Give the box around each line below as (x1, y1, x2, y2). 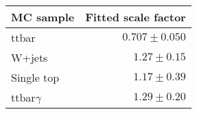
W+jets (11, 49, 48, 65)
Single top (11, 69, 60, 85)
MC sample (11, 9, 75, 25)
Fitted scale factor (85, 9, 186, 25)
